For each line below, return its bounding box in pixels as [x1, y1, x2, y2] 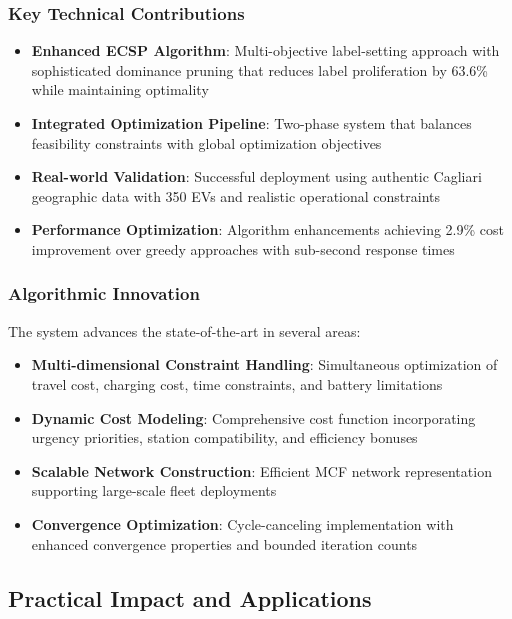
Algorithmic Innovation [8, 281, 200, 306]
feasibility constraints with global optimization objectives [31, 132, 382, 153]
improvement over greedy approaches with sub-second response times [31, 238, 455, 259]
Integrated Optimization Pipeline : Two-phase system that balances [31, 113, 472, 133]
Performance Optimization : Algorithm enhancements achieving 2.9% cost [31, 219, 505, 240]
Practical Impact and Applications [8, 582, 372, 613]
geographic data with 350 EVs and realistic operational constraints [31, 185, 441, 206]
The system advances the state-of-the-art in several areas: [8, 320, 361, 341]
